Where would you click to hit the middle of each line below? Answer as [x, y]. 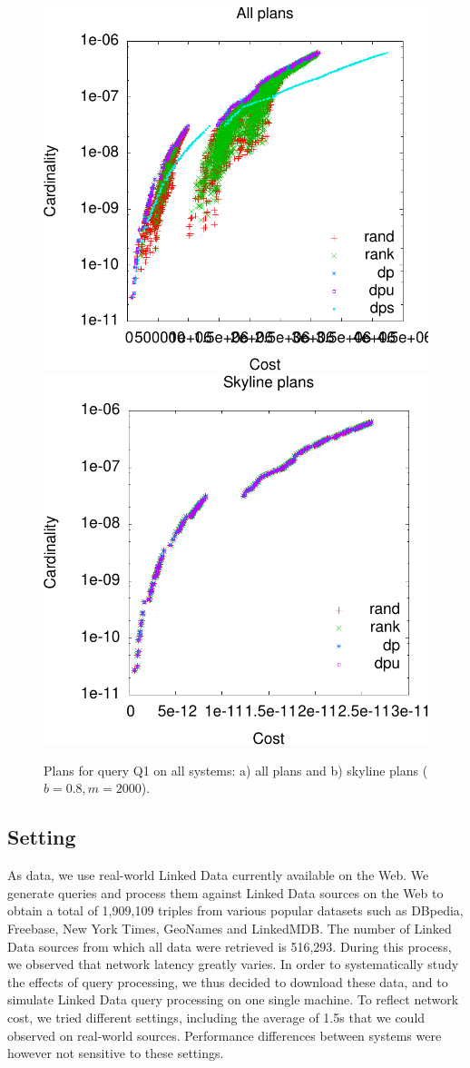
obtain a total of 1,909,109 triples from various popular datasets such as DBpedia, [235, 910]
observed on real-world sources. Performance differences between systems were [225, 1035]
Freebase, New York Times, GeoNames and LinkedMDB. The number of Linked [230, 928]
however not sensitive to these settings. [116, 1053]
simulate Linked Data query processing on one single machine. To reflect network [233, 999]
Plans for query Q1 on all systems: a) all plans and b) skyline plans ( [236, 770]
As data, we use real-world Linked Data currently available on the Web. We [218, 875]
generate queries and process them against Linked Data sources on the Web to [225, 892]
